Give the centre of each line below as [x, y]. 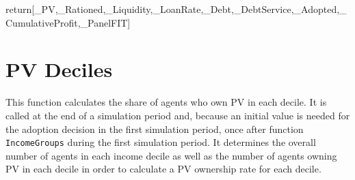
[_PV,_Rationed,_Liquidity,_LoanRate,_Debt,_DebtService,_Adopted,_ [189, 9]
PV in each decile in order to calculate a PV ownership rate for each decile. [163, 169]
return [19, 9]
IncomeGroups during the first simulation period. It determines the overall [161, 142]
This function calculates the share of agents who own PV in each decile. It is [166, 102]
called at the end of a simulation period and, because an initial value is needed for [178, 115]
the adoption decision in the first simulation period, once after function [155, 129]
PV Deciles [59, 69]
